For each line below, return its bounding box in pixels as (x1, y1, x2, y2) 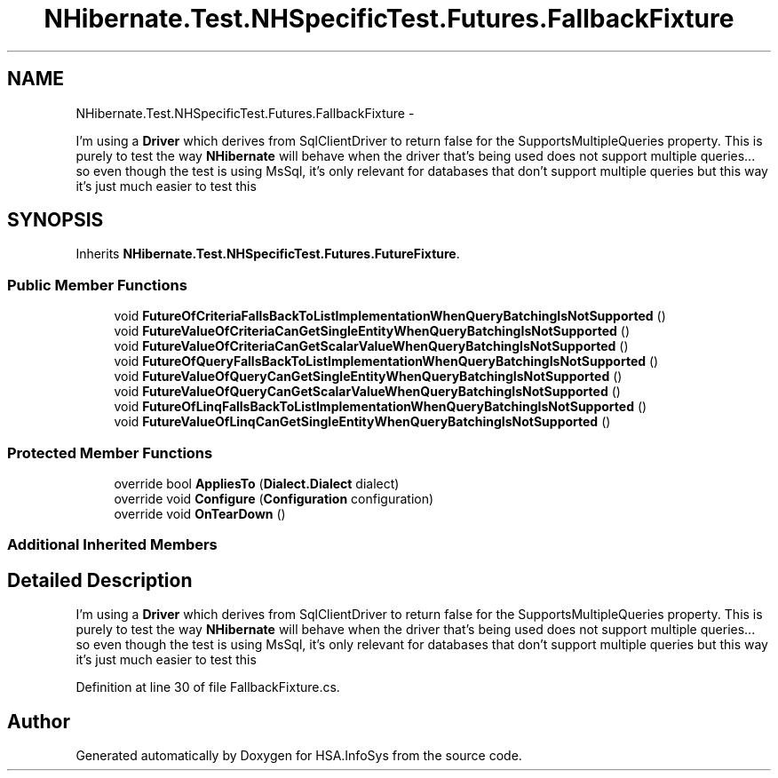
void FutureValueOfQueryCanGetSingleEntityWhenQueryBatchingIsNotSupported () (114, 369, 623, 385)
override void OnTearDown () (114, 505, 286, 521)
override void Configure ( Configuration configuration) (114, 490, 434, 506)
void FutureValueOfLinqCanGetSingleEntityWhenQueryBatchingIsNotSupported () (114, 414, 611, 430)
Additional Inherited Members (7, 536, 218, 554)
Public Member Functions (7, 275, 187, 294)
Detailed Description (7, 568, 193, 591)
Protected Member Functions (7, 443, 213, 462)
